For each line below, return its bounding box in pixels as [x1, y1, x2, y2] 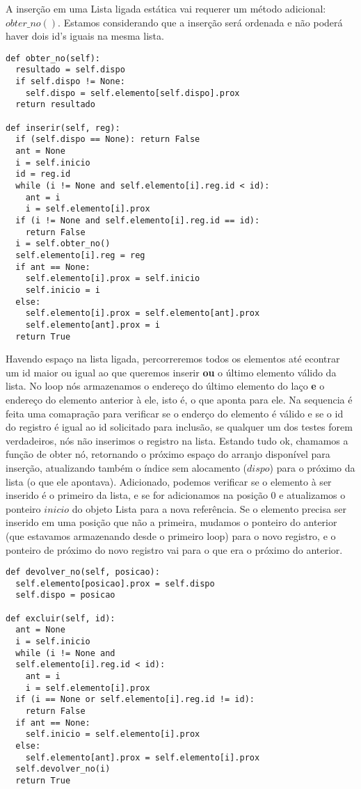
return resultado [15, 99, 95, 110]
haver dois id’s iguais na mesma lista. [6, 29, 164, 43]
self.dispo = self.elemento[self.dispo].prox [25, 88, 240, 98]
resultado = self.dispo [15, 65, 125, 75]
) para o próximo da [269, 460, 355, 475]
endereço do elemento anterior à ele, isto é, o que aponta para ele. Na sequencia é [6, 392, 353, 406]
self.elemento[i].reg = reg [15, 250, 145, 260]
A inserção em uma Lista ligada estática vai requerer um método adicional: [6, 1, 326, 15]
